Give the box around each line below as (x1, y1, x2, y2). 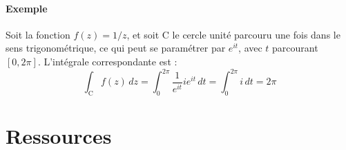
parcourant (272, 41, 318, 55)
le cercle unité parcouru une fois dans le (172, 27, 340, 41)
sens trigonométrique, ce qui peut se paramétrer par (6, 41, 226, 55)
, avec (238, 41, 262, 55)
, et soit (126, 27, 160, 41)
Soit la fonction (6, 27, 70, 41)
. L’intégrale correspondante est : (37, 54, 177, 68)
